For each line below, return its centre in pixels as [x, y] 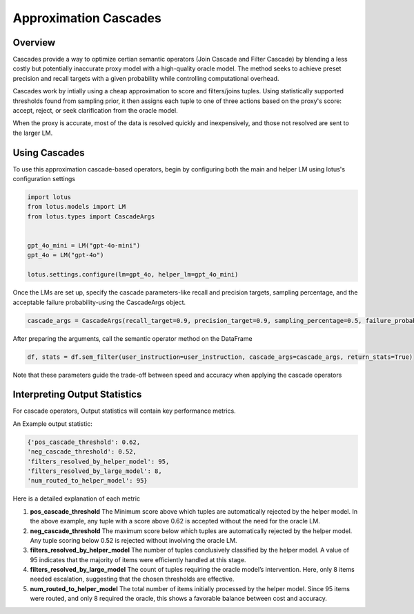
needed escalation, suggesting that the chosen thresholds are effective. [132, 579]
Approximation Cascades [87, 18]
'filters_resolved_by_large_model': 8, [95, 471]
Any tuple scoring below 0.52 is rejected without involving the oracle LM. [134, 540]
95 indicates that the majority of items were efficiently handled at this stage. [138, 559]
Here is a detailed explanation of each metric [77, 499]
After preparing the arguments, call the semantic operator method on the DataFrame [132, 338]
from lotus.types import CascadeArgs [91, 216]
